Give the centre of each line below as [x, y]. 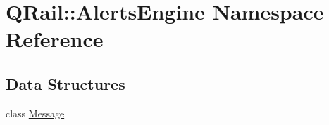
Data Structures [66, 83]
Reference [55, 39]
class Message [35, 113]
